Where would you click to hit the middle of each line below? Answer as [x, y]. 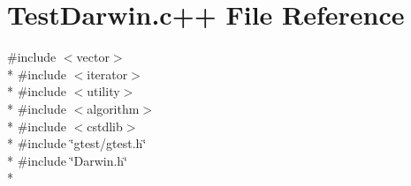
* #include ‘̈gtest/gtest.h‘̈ [77, 143]
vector [93, 57]
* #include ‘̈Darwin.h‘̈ [67, 160]
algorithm [113, 108]
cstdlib [105, 126]
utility [103, 91]
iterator [107, 74]
